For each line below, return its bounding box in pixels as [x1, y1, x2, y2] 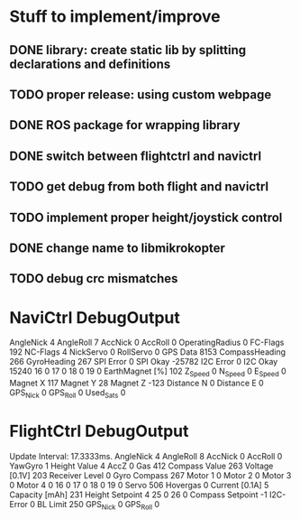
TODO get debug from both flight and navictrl [9, 179, 268, 195]
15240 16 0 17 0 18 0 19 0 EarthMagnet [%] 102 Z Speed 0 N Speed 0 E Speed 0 [9, 366, 286, 379]
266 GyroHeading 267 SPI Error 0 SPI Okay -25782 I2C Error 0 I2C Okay [9, 357, 278, 367]
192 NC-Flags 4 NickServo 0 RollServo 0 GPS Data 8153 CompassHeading [9, 347, 286, 357]
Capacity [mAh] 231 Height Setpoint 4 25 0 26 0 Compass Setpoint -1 [9, 489, 268, 500]
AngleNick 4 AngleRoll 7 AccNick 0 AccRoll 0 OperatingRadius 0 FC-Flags [9, 337, 285, 348]
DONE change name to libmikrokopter [9, 240, 225, 255]
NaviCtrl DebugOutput [9, 307, 180, 328]
